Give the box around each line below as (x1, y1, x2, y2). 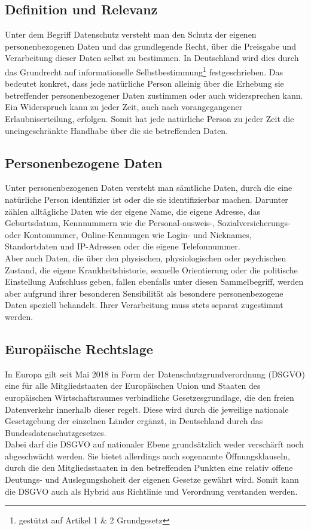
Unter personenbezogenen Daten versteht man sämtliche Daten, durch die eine (5, 181, 292, 194)
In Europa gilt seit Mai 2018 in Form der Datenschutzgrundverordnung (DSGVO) (5, 367, 305, 380)
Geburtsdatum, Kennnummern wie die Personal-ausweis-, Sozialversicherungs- (5, 217, 291, 229)
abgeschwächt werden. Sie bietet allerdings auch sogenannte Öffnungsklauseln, (5, 449, 290, 462)
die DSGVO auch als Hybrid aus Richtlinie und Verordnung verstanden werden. (5, 485, 298, 497)
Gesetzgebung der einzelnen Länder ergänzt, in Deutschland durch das (5, 415, 263, 427)
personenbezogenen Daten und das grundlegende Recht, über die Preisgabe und (5, 39, 297, 52)
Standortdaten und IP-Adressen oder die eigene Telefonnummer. (5, 240, 240, 252)
